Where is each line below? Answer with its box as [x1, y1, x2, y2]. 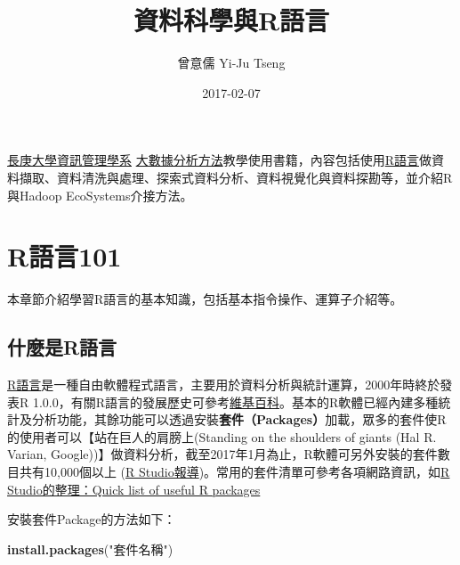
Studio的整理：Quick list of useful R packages [7, 479, 261, 498]
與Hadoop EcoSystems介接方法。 [7, 185, 193, 204]
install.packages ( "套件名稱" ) [7, 539, 174, 558]
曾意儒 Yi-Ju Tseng [177, 53, 286, 72]
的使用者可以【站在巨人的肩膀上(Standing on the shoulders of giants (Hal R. [7, 427, 437, 446]
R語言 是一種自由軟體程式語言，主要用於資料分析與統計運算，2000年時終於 [7, 375, 440, 394]
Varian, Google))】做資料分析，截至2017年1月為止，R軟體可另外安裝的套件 [7, 445, 438, 463]
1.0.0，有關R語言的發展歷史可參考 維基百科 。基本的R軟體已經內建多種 [32, 392, 439, 411]
